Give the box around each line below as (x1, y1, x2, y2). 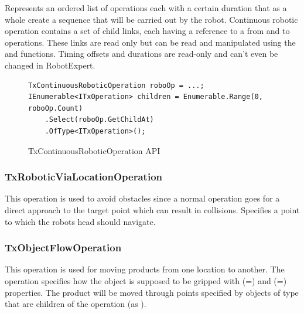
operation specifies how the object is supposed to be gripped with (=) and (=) (5, 274, 287, 286)
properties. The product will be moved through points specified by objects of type (5, 286, 299, 298)
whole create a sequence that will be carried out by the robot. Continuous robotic (5, 13, 298, 25)
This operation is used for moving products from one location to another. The (5, 263, 285, 275)
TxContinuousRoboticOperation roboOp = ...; (28, 81, 204, 90)
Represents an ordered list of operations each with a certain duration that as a (5, 2, 287, 13)
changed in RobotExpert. (5, 59, 95, 71)
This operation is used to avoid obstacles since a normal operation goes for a (5, 192, 280, 204)
